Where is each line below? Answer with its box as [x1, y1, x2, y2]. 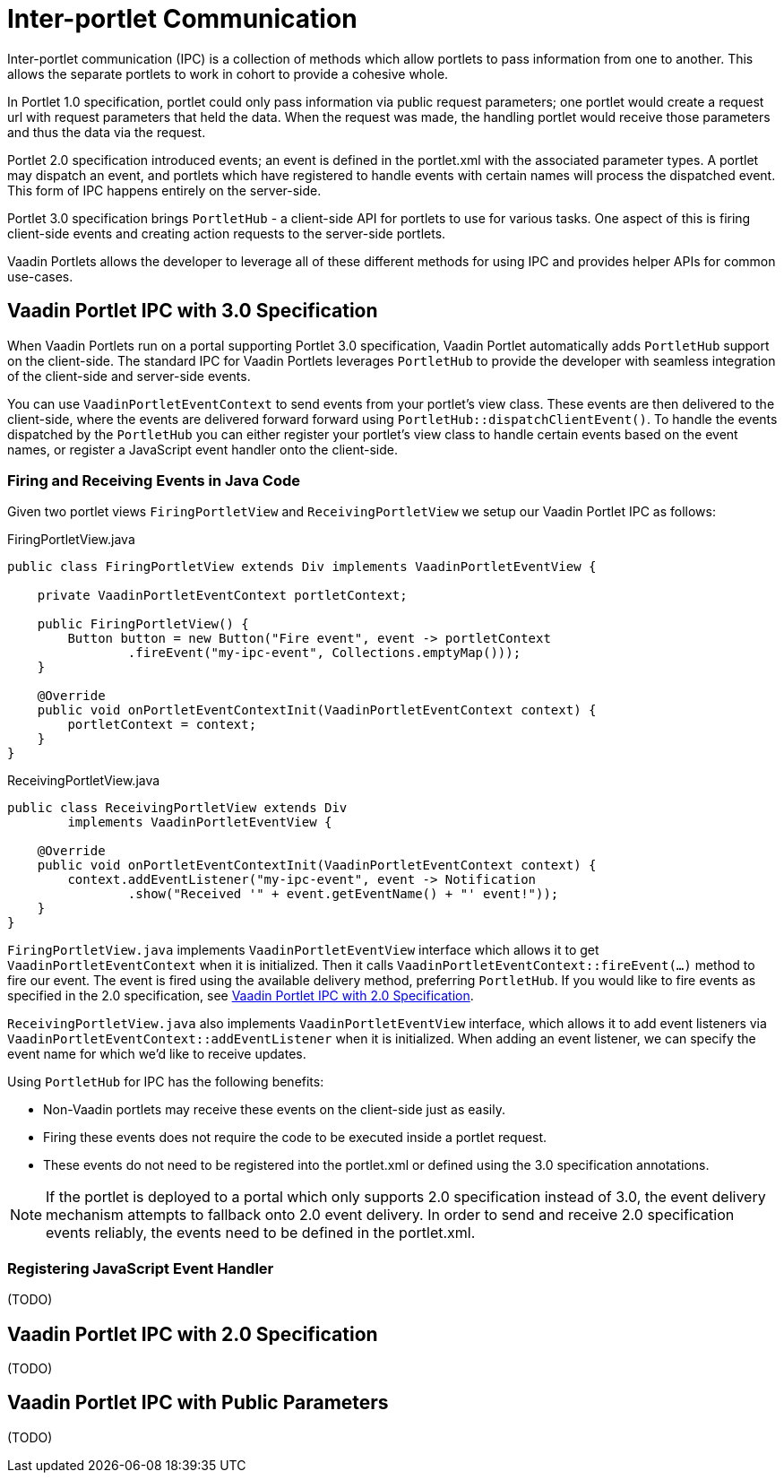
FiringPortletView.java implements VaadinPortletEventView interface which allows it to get [7, 942, 599, 958]
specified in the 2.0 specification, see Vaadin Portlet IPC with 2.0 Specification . [7, 988, 474, 1004]
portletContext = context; [67, 717, 257, 732]
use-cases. [7, 268, 73, 284]
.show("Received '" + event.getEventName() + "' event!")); [127, 887, 559, 902]
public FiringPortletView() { [37, 617, 249, 632]
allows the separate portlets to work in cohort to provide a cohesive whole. [7, 65, 449, 82]
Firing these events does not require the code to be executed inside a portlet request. [43, 1129, 547, 1146]
